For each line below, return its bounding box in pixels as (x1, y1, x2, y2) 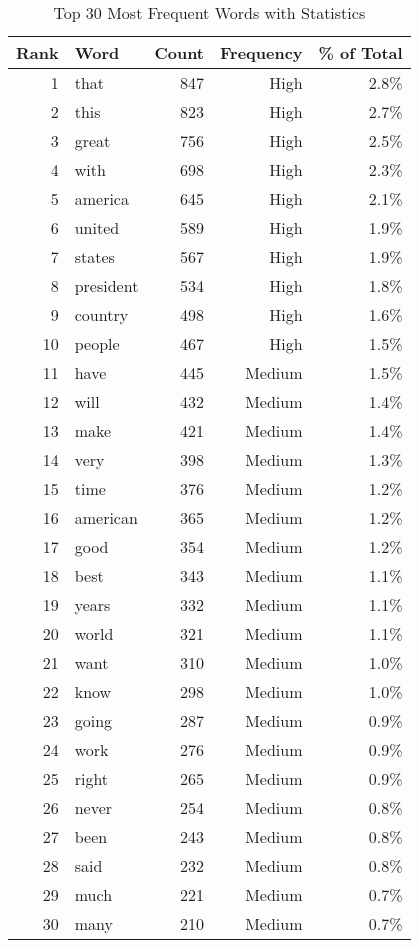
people (74, 332, 120, 355)
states (74, 245, 115, 268)
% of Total (318, 41, 403, 64)
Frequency (220, 41, 303, 64)
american (74, 506, 138, 529)
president (74, 274, 139, 297)
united (74, 216, 120, 239)
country (74, 303, 129, 326)
